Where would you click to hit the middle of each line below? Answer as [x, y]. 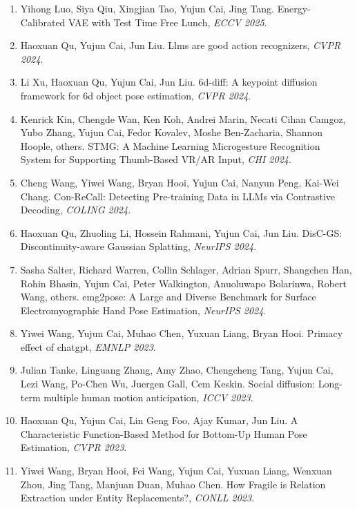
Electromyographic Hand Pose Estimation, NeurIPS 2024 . [143, 310]
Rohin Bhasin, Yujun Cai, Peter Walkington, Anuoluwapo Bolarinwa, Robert [183, 283]
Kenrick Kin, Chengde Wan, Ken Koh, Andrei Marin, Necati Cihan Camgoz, [183, 118]
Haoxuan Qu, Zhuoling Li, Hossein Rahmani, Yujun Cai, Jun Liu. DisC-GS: [181, 232]
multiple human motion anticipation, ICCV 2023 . [148, 397]
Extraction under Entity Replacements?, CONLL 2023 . [137, 498]
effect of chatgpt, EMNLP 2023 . [88, 346]
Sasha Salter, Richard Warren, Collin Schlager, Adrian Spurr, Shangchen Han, [186, 269]
